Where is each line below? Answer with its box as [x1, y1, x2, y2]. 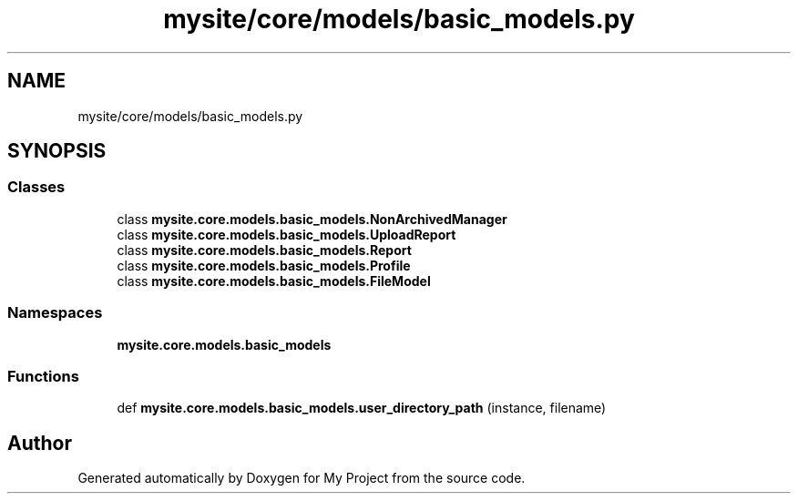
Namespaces [7, 303, 103, 322]
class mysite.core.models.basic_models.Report [117, 241, 412, 258]
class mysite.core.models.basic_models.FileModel [117, 272, 431, 289]
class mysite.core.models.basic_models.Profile [117, 257, 411, 273]
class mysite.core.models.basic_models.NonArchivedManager [117, 210, 507, 227]
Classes [7, 178, 66, 197]
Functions [7, 366, 79, 385]
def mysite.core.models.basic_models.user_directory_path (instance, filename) [117, 400, 607, 416]
